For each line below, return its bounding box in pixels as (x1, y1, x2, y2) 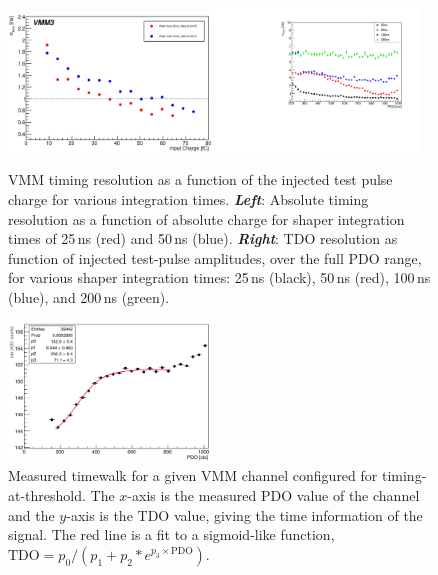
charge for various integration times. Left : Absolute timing (8, 189, 369, 210)
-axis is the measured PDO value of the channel (127, 485, 420, 506)
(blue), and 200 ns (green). (8, 286, 170, 307)
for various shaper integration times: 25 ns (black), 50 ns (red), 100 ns (8, 267, 431, 288)
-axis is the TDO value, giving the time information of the (66, 504, 423, 525)
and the (8, 504, 55, 525)
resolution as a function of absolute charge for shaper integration (8, 208, 405, 229)
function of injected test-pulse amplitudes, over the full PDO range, (8, 247, 422, 268)
